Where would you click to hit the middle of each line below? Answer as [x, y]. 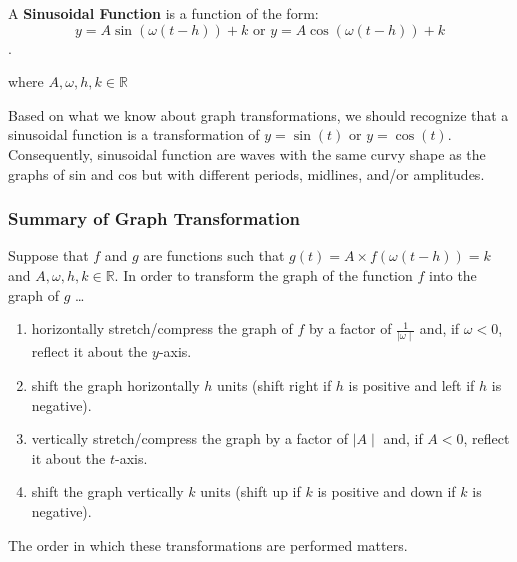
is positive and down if [386, 491]
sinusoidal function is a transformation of [134, 134]
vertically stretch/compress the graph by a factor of [189, 438]
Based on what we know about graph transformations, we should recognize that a [258, 114]
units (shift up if [250, 491]
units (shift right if [274, 385]
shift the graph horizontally [115, 385]
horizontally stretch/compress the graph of [162, 328]
